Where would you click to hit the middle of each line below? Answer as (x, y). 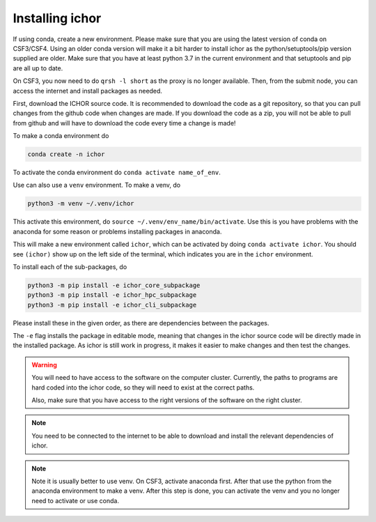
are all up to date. (38, 68)
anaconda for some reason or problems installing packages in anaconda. (117, 231)
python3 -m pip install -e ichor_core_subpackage (114, 285)
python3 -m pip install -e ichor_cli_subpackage (112, 305)
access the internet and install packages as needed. (88, 91)
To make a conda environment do (61, 136)
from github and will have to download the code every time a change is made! (124, 123)
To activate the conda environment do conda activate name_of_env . (117, 172)
